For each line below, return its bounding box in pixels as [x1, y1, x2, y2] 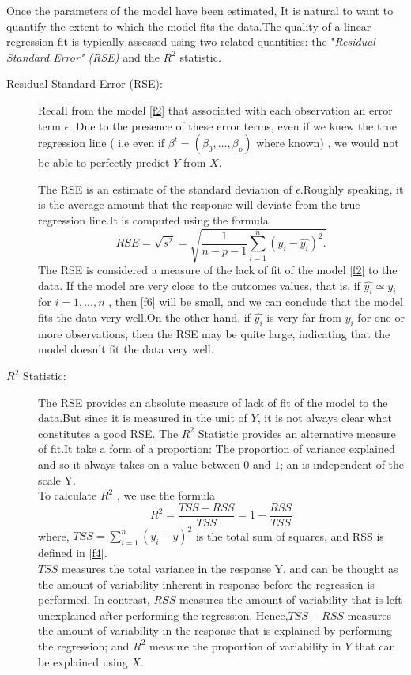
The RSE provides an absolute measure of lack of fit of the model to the [38, 394, 388, 410]
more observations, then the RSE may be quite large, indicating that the [38, 325, 390, 341]
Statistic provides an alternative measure [198, 424, 396, 441]
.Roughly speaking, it [300, 180, 404, 197]
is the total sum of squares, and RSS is [195, 527, 384, 544]
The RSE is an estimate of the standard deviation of [38, 180, 292, 197]
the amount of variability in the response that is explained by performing [38, 622, 393, 639]
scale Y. [38, 471, 76, 488]
